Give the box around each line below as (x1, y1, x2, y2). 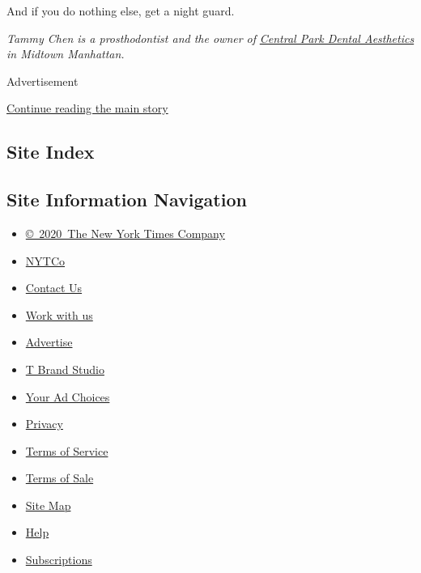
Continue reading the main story (6, 100, 168, 117)
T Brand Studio (25, 360, 104, 377)
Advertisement (6, 72, 79, 89)
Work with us (25, 306, 93, 323)
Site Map (25, 496, 71, 513)
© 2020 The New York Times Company (25, 224, 225, 241)
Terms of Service (25, 442, 108, 459)
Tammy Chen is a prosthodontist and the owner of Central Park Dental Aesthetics (6, 29, 415, 46)
